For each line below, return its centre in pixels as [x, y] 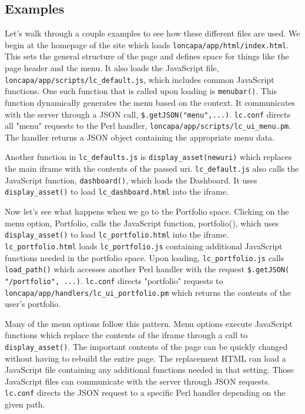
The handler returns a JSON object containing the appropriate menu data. [140, 137]
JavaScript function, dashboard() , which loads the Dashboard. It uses [131, 180]
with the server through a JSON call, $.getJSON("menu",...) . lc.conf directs [148, 114]
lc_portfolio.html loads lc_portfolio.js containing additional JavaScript [144, 246]
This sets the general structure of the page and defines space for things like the [147, 56]
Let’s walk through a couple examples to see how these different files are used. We [152, 33]
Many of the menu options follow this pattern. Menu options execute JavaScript [149, 323]
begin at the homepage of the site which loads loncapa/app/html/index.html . [147, 44]
